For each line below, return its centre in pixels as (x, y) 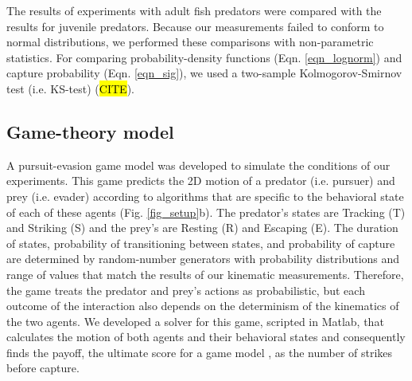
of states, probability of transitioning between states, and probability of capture (201, 243)
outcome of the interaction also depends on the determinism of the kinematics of (203, 306)
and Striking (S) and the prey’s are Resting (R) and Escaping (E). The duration (202, 228)
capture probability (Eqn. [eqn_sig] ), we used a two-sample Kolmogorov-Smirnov (204, 73)
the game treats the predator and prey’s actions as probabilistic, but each (186, 290)
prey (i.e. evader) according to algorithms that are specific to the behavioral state (205, 196)
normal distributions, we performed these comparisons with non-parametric (190, 42)
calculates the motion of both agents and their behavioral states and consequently (206, 337)
